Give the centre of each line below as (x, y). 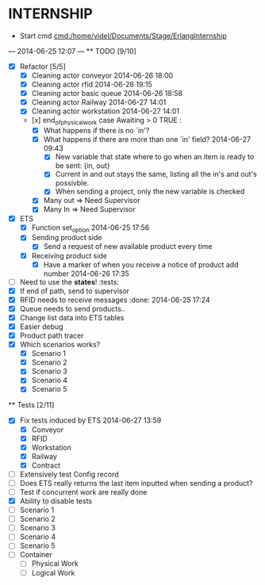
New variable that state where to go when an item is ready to (155, 157)
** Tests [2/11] (31, 405)
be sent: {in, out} (83, 166)
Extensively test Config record (69, 474)
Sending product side (67, 238)
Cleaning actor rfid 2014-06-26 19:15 (92, 85)
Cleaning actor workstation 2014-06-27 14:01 (106, 111)
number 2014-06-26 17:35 (86, 273)
